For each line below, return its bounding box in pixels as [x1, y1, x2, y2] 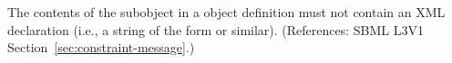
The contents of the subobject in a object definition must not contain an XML [7, 3, 446, 21]
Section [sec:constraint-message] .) [7, 38, 195, 57]
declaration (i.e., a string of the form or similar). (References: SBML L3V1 [7, 20, 425, 39]
